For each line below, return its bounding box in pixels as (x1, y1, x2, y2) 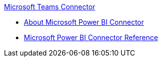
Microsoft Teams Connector (4, 2, 95, 11)
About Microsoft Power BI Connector (24, 18, 144, 26)
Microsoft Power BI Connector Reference (24, 33, 158, 42)
